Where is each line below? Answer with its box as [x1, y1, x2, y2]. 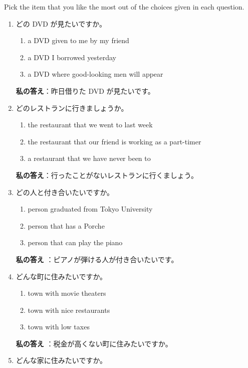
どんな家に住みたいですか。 [16, 355, 107, 365]
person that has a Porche [28, 220, 105, 231]
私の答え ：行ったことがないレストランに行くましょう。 [16, 169, 198, 180]
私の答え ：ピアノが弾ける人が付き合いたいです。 [16, 254, 178, 264]
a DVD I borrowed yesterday [28, 52, 116, 62]
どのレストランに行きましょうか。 [16, 102, 128, 113]
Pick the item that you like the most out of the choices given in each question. [4, 2, 244, 12]
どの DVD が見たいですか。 [16, 18, 106, 29]
